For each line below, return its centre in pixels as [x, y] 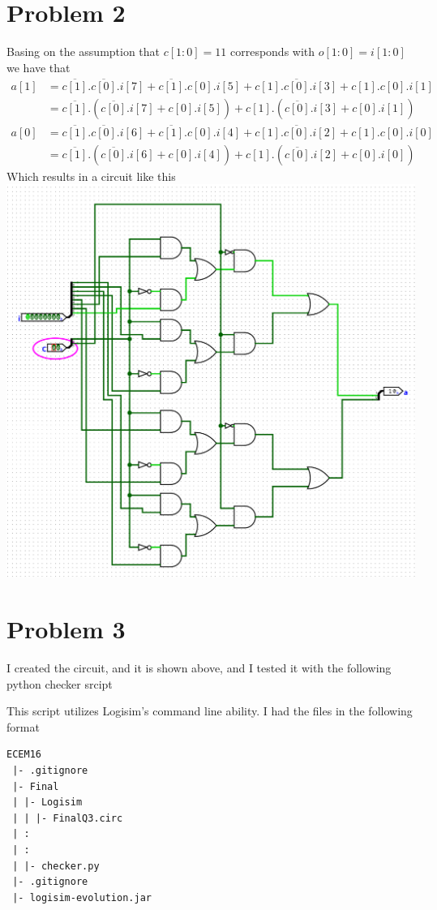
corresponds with [272, 52]
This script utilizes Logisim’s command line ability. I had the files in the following [210, 711]
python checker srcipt [60, 683]
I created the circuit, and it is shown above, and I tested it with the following [199, 667]
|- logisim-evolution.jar [82, 897]
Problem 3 [66, 629]
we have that [39, 67]
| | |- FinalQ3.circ [68, 818]
